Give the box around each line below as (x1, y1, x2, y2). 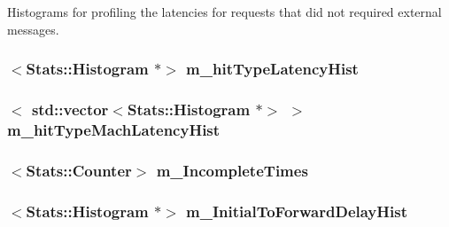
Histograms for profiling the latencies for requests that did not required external (7, 3, 442, 20)
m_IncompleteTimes (156, 159, 308, 181)
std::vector (31, 98, 109, 120)
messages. (7, 20, 59, 38)
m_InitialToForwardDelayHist (186, 200, 407, 222)
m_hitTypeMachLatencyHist (7, 118, 221, 140)
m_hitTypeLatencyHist (186, 58, 359, 80)
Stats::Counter (26, 159, 132, 181)
